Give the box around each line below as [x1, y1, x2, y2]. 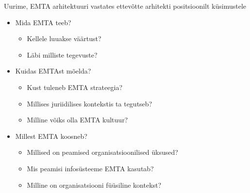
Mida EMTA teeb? [15, 17, 71, 27]
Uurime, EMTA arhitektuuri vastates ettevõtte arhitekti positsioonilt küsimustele [4, 1, 246, 11]
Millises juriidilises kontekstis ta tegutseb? [27, 98, 152, 108]
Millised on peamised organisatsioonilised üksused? [27, 147, 178, 157]
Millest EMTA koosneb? [15, 131, 87, 141]
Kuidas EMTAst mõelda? [15, 66, 91, 76]
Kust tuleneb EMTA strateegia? [27, 82, 122, 92]
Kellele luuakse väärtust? [27, 33, 101, 44]
